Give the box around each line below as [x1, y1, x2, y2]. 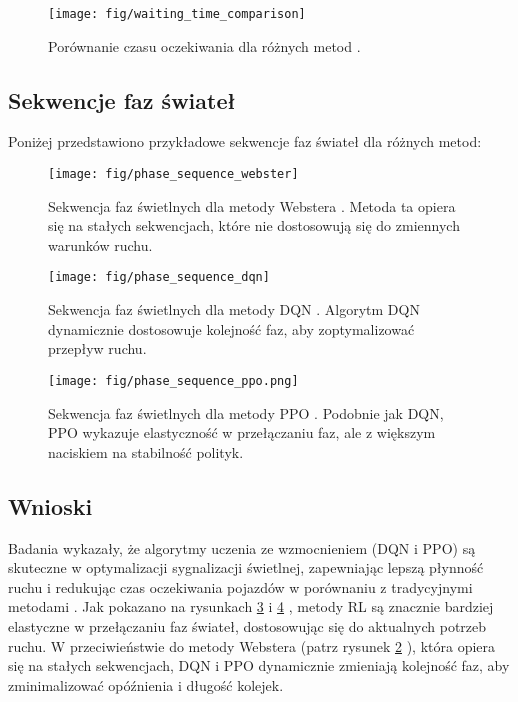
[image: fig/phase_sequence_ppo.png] [48, 373, 299, 388]
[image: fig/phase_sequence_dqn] [48, 270, 270, 285]
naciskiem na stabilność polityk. [48, 441, 244, 462]
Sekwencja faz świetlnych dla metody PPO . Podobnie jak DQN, [48, 402, 444, 423]
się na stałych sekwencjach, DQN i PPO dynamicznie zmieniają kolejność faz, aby [8, 655, 510, 676]
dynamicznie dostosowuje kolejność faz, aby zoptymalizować [48, 318, 415, 339]
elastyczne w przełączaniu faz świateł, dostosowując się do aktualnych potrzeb [8, 615, 487, 636]
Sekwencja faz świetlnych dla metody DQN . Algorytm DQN [48, 299, 420, 320]
